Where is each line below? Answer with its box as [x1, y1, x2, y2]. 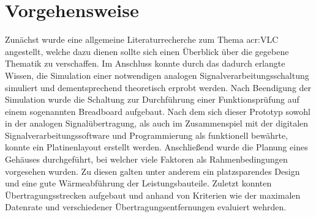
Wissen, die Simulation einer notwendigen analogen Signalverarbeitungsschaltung [5, 68, 309, 81]
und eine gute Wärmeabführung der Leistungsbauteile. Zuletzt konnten [5, 177, 272, 189]
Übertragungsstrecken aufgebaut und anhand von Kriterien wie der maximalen [5, 188, 301, 201]
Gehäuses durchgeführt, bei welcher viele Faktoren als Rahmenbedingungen [5, 153, 288, 166]
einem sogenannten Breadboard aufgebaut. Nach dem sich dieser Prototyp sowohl [5, 105, 311, 117]
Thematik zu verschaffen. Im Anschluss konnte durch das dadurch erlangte [5, 57, 285, 70]
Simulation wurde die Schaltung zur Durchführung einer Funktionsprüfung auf [5, 93, 299, 106]
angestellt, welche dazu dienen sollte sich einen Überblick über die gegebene [5, 45, 289, 57]
